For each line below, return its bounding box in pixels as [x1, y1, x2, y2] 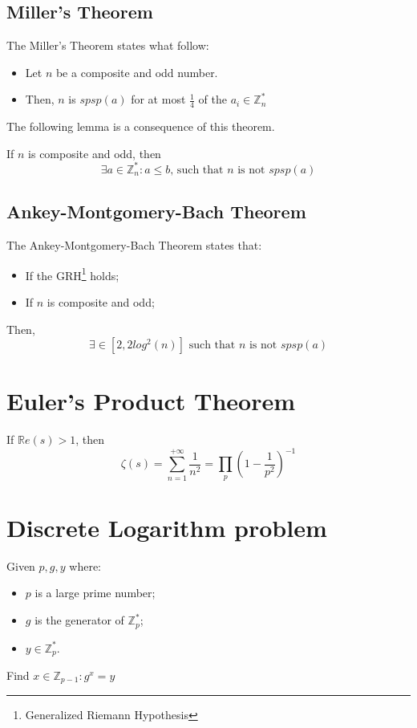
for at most [131, 91, 186, 108]
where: [69, 557, 101, 574]
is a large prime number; [34, 584, 156, 601]
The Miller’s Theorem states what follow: [6, 37, 209, 54]
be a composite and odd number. [55, 63, 218, 80]
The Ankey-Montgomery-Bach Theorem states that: [6, 237, 262, 254]
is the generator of [34, 612, 124, 628]
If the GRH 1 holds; [25, 264, 119, 283]
